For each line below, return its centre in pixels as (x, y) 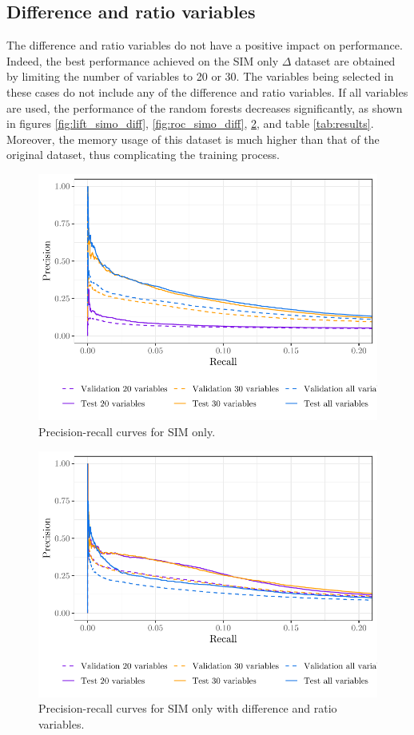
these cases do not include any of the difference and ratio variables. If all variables (207, 91)
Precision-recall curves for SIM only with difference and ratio (188, 708)
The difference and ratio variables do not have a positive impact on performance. (205, 45)
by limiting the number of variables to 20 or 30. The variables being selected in (200, 76)
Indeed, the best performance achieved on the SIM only (143, 60)
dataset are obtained (345, 60)
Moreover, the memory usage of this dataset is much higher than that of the (193, 139)
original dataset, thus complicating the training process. (143, 155)
